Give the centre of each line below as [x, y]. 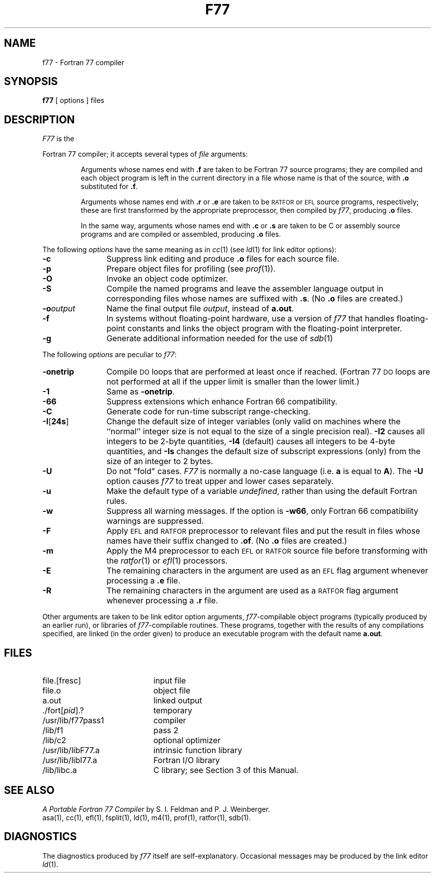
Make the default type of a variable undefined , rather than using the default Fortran [262, 491]
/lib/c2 [54, 740]
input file [170, 681]
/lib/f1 [53, 731]
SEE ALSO [29, 790]
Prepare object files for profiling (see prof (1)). [191, 269]
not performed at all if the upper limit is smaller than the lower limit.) [233, 382]
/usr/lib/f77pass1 [73, 721]
